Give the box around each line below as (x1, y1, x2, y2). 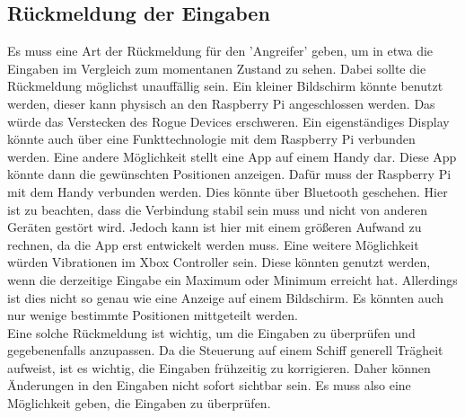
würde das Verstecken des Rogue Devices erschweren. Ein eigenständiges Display (7, 111, 450, 130)
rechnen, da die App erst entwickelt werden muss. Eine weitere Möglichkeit (7, 235, 419, 253)
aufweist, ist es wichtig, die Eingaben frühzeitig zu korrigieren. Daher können (7, 358, 431, 377)
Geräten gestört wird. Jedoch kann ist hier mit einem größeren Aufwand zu (7, 218, 422, 236)
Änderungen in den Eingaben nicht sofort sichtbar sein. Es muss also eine (7, 376, 411, 395)
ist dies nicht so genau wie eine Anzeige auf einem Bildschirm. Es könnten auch (7, 288, 444, 307)
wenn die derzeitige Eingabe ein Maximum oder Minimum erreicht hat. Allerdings (7, 270, 458, 289)
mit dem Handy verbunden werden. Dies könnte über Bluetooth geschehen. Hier (7, 182, 448, 200)
